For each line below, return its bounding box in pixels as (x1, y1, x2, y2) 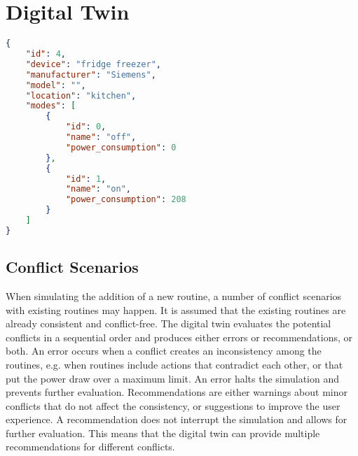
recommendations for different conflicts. (6, 439, 175, 454)
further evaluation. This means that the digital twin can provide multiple (6, 425, 320, 440)
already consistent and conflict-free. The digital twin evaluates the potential (6, 316, 331, 331)
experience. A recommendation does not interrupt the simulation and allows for (6, 412, 347, 427)
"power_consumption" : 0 (65, 142, 177, 152)
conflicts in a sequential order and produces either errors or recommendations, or (6, 329, 353, 344)
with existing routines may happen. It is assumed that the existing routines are (6, 302, 346, 317)
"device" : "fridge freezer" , (25, 59, 161, 69)
